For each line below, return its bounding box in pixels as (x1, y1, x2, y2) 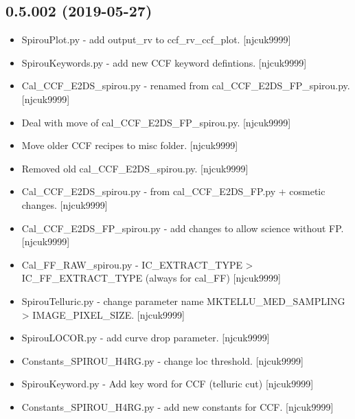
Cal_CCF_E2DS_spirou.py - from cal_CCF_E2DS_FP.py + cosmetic (21, 184, 325, 199)
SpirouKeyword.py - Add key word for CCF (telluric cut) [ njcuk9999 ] (21, 376, 314, 391)
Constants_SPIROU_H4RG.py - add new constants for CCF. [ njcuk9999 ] (21, 399, 334, 414)
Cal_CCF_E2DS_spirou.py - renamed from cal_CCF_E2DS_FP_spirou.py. (21, 78, 350, 93)
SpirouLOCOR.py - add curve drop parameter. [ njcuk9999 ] (21, 330, 270, 345)
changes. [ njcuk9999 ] (21, 197, 108, 212)
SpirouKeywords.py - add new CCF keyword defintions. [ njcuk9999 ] (21, 55, 307, 69)
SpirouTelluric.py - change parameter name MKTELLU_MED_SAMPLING (21, 293, 345, 308)
